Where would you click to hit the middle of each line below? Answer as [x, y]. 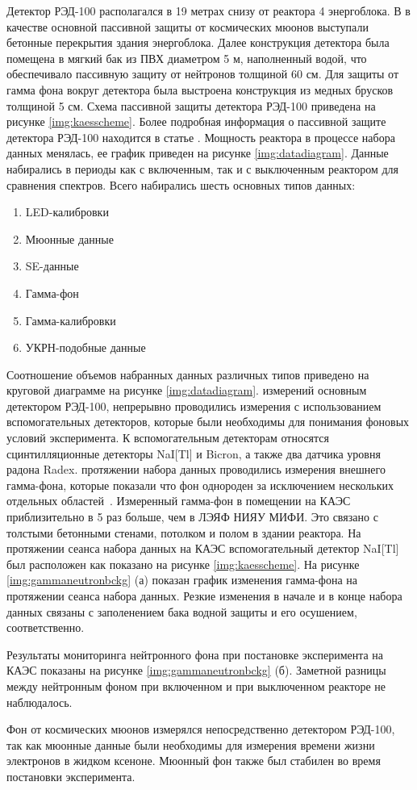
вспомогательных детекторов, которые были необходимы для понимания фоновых [208, 422]
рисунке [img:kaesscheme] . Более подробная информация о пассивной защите [196, 121]
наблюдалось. [40, 702]
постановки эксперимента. [71, 776]
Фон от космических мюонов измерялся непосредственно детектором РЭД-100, [201, 729]
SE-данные [52, 266]
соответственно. [46, 627]
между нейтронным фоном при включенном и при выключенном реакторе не [196, 686]
